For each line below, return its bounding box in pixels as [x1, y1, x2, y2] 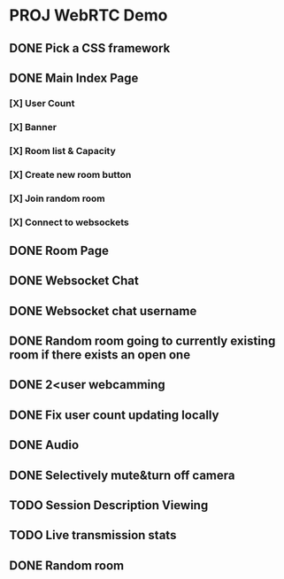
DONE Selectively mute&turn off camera [9, 467, 235, 482]
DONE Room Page [9, 243, 109, 258]
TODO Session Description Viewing [9, 498, 209, 513]
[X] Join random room [9, 192, 105, 205]
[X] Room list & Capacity [9, 144, 117, 157]
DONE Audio [9, 437, 80, 452]
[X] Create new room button [9, 168, 132, 181]
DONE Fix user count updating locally [9, 407, 219, 422]
